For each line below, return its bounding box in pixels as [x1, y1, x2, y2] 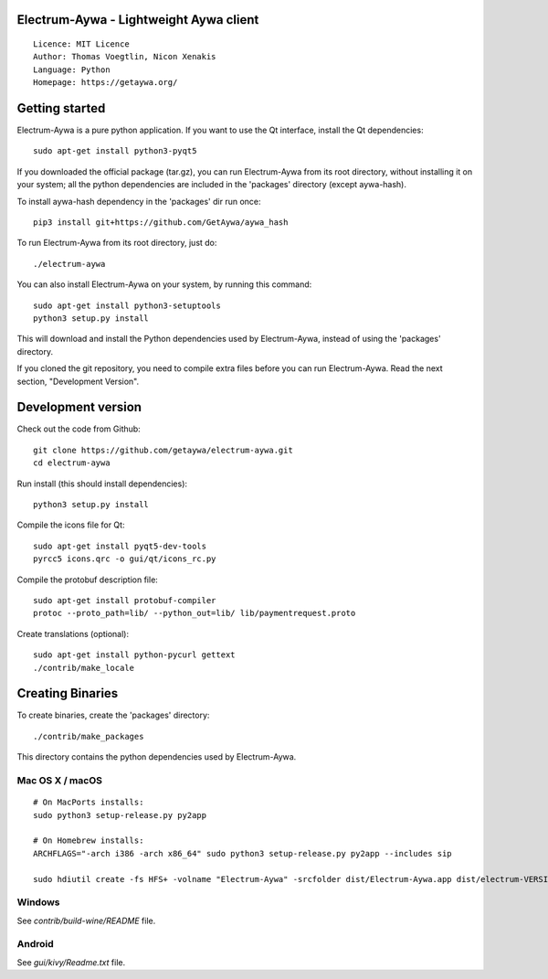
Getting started [16, 101, 106, 116]
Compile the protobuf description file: [16, 574, 159, 585]
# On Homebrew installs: [33, 835, 144, 846]
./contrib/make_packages [33, 731, 144, 741]
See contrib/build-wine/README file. [16, 915, 156, 926]
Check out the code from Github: [16, 423, 141, 434]
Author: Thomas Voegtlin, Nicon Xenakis [33, 51, 216, 62]
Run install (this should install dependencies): [16, 478, 187, 489]
